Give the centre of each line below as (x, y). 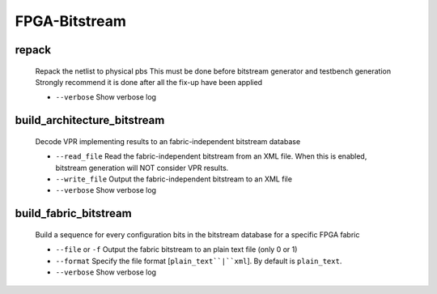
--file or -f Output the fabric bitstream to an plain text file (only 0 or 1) (176, 249)
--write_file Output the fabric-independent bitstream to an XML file (174, 179)
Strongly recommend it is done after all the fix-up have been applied (149, 82)
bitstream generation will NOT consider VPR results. (142, 168)
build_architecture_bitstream (90, 120)
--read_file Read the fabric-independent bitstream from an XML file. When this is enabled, (211, 156)
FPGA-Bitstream (71, 21)
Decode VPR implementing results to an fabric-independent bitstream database (168, 141)
